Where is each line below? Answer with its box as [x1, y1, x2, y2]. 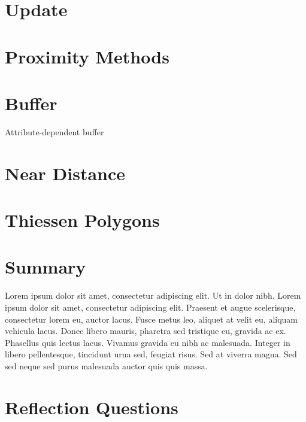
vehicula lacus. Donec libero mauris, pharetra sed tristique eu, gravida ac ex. [5, 324, 286, 337]
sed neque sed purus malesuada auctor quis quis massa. [5, 359, 208, 372]
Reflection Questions [5, 394, 178, 419]
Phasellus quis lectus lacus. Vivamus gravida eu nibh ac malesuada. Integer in [5, 336, 290, 348]
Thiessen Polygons [5, 208, 160, 232]
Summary [5, 254, 86, 279]
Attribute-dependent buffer [5, 125, 104, 138]
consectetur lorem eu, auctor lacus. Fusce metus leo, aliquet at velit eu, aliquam [5, 312, 298, 325]
